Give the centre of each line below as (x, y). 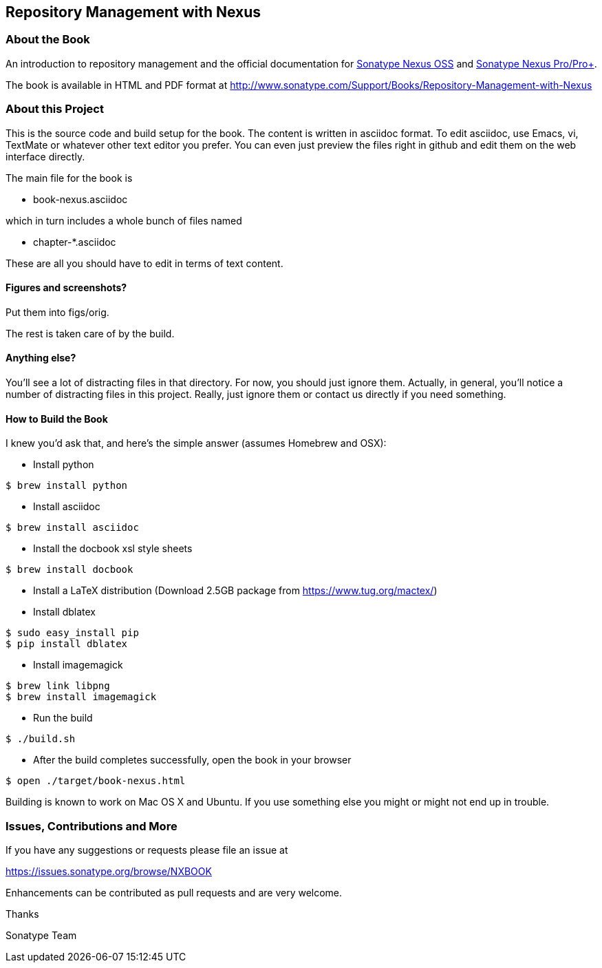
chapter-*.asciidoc (75, 242)
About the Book (48, 40)
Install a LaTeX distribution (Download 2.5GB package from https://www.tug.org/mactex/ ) (235, 591)
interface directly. (45, 156)
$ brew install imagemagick (81, 697)
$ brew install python (67, 486)
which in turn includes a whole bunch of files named (124, 220)
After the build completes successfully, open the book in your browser (192, 760)
